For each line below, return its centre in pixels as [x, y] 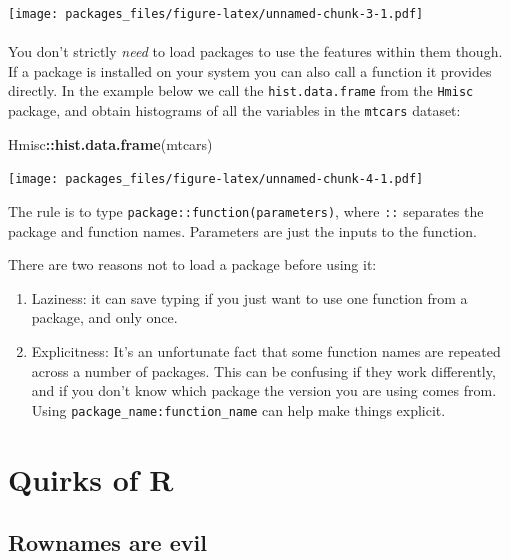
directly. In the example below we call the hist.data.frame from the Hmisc [241, 90]
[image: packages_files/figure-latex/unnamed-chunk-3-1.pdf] [216, 14]
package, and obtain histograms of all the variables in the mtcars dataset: [234, 110]
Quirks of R [91, 478]
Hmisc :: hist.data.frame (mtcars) [110, 143]
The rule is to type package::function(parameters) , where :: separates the [246, 211]
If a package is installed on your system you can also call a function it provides [250, 70]
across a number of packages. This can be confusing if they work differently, [263, 370]
